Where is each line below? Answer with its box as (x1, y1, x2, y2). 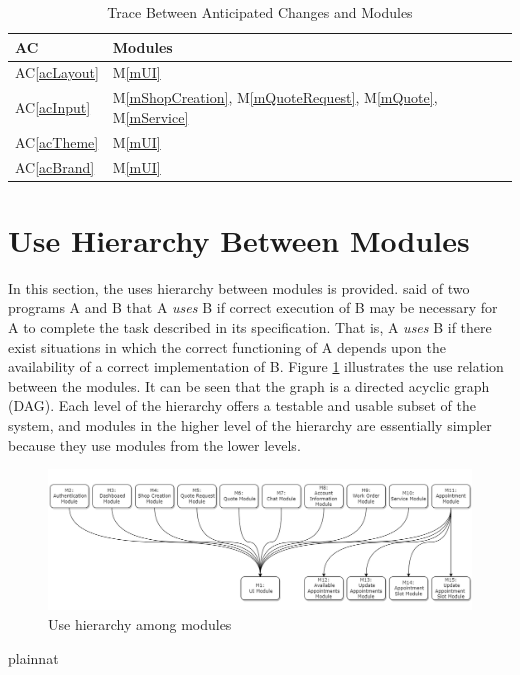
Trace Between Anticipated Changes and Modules (107, 2, 413, 22)
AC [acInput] (15, 97, 91, 118)
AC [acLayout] (15, 62, 99, 83)
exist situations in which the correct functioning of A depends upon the (8, 336, 446, 357)
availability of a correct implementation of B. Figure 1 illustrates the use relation (8, 356, 504, 377)
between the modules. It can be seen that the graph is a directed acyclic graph (8, 375, 490, 396)
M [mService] (112, 106, 189, 127)
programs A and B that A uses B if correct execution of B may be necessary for (8, 297, 498, 318)
